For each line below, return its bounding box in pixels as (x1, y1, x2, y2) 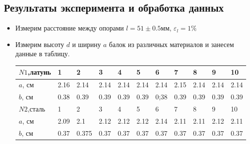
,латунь (28, 67, 51, 77)
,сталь (28, 104, 46, 114)
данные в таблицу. (15, 48, 70, 59)
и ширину (72, 39, 101, 49)
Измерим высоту (15, 39, 64, 49)
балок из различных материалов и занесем (109, 39, 234, 49)
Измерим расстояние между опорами (15, 23, 124, 33)
